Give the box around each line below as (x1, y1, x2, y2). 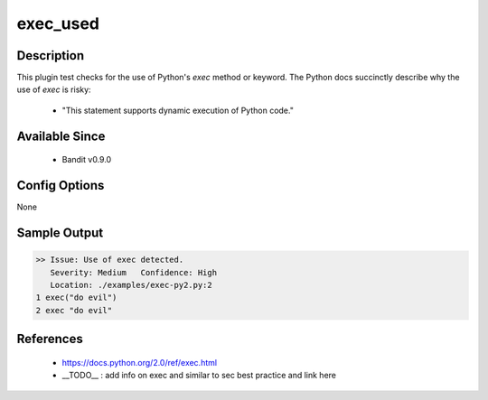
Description (16, 48, 85, 63)
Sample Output (16, 225, 104, 240)
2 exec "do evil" (35, 305, 113, 315)
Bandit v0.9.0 (61, 154, 112, 165)
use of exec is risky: (16, 84, 91, 95)
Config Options (16, 178, 105, 193)
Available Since (16, 128, 106, 144)
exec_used (16, 14, 99, 33)
